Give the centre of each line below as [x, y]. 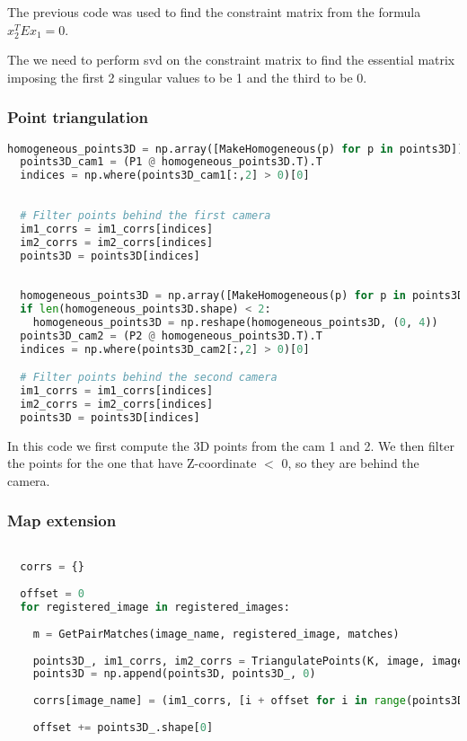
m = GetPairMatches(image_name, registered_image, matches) [216, 634]
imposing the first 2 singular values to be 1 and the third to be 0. [187, 77]
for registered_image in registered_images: [155, 608]
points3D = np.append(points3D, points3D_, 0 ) [174, 674]
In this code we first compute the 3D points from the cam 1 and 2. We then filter [231, 445]
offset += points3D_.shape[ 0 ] [123, 727]
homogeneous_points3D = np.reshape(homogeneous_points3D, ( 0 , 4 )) [235, 322]
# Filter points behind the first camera [145, 215]
